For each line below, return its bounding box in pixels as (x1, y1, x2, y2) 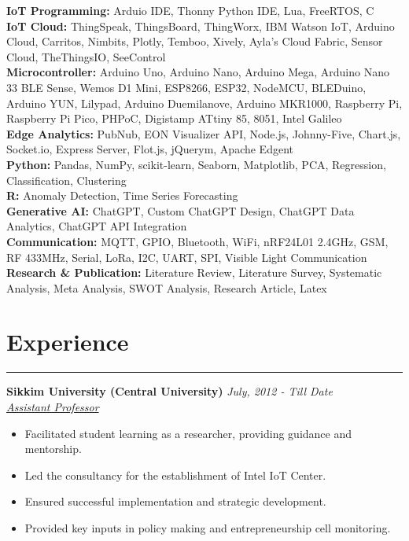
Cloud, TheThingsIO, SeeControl (6, 48, 166, 64)
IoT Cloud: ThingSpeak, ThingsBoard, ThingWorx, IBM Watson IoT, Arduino (6, 17, 395, 34)
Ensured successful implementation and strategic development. (24, 493, 326, 510)
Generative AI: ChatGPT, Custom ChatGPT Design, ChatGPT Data (6, 202, 355, 219)
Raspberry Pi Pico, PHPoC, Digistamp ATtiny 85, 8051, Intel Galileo (6, 110, 342, 127)
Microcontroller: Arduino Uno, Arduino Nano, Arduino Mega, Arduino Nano (6, 64, 389, 80)
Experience (6, 326, 129, 358)
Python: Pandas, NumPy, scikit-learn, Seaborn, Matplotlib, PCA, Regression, (6, 156, 386, 172)
